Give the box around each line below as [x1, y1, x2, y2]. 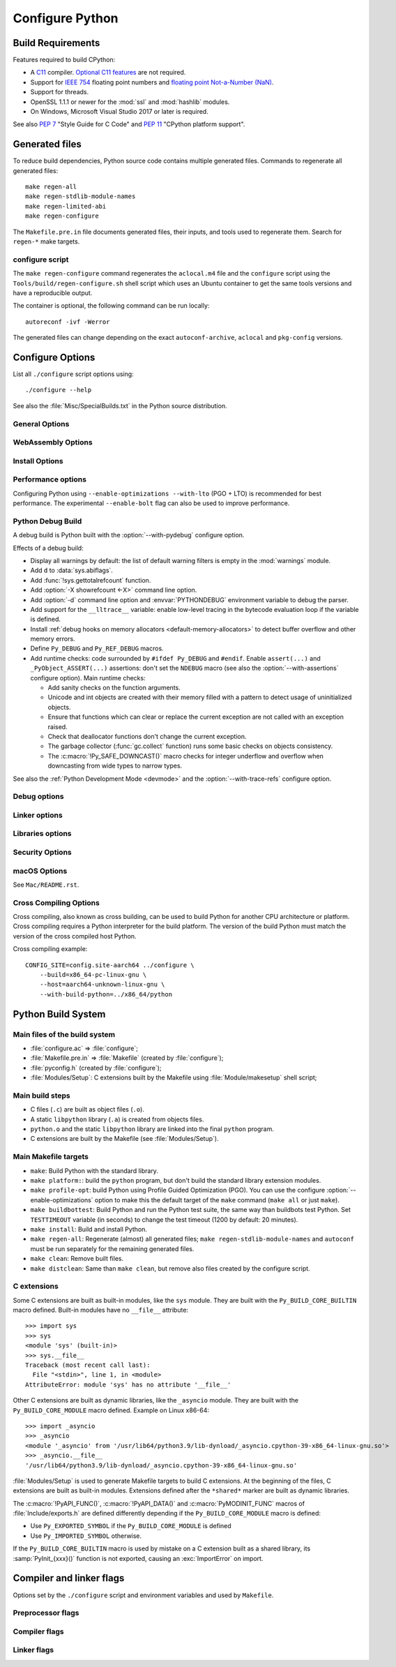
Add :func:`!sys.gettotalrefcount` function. [30, 576, 151, 584]
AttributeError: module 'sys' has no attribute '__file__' [25, 1380, 231, 1389]
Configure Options [13, 351, 96, 363]
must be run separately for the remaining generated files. [30, 1244, 195, 1253]
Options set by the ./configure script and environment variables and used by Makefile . [13, 1591, 274, 1599]
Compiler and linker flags [13, 1572, 125, 1584]
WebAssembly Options [13, 438, 93, 447]
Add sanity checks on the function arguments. [47, 684, 181, 692]
